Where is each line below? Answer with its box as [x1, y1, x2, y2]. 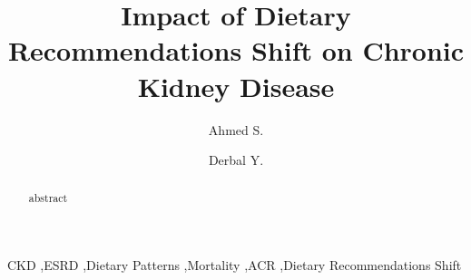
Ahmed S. [208, 120, 264, 139]
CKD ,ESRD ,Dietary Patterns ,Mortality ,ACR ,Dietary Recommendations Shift [7, 256, 462, 275]
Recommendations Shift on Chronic [7, 32, 465, 69]
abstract [28, 190, 68, 206]
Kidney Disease [137, 67, 335, 104]
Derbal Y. [208, 150, 264, 169]
